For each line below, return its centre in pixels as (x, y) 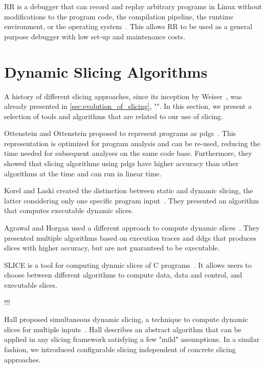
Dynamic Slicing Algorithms (106, 71)
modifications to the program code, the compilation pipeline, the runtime (119, 16)
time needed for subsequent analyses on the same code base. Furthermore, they (128, 153)
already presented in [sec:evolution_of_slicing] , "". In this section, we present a (128, 106)
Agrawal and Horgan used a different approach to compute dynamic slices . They (132, 228)
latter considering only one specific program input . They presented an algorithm (132, 200)
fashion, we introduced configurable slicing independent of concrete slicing (120, 349)
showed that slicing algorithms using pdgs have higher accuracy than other (121, 163)
